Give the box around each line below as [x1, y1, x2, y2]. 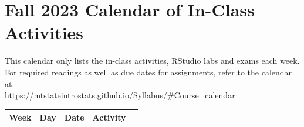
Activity [92, 111, 126, 123]
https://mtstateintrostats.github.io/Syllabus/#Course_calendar [5, 89, 235, 101]
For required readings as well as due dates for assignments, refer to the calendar [5, 66, 292, 78]
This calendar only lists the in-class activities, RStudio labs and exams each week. [5, 54, 300, 67]
